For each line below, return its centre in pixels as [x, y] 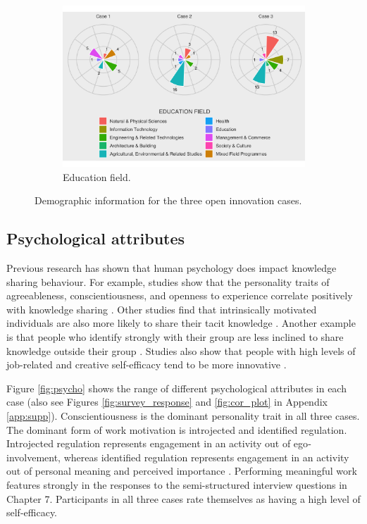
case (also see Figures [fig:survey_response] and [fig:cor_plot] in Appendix [167, 402]
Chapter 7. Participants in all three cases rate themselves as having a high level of [183, 498]
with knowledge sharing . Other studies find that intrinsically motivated [162, 309]
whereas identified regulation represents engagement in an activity [206, 457]
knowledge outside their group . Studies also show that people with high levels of [181, 350]
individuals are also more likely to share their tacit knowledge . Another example [181, 323]
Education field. [97, 176]
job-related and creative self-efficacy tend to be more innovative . [147, 364]
